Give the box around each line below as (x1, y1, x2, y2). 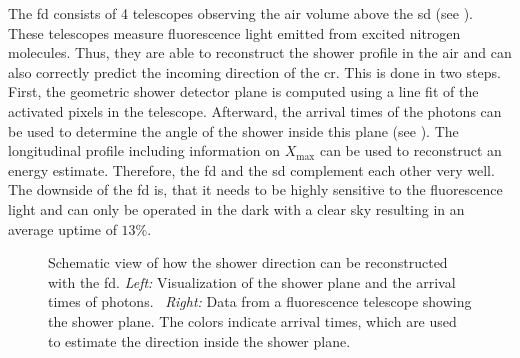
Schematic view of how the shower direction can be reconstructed (48, 252, 448, 273)
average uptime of (8, 218, 117, 239)
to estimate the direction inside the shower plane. (48, 330, 351, 351)
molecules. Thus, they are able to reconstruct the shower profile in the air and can (8, 42, 512, 63)
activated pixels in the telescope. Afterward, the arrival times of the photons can (8, 100, 502, 121)
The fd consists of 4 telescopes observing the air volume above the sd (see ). (8, 3, 473, 23)
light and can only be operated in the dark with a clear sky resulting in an (8, 198, 465, 219)
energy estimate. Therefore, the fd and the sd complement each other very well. (8, 159, 495, 180)
